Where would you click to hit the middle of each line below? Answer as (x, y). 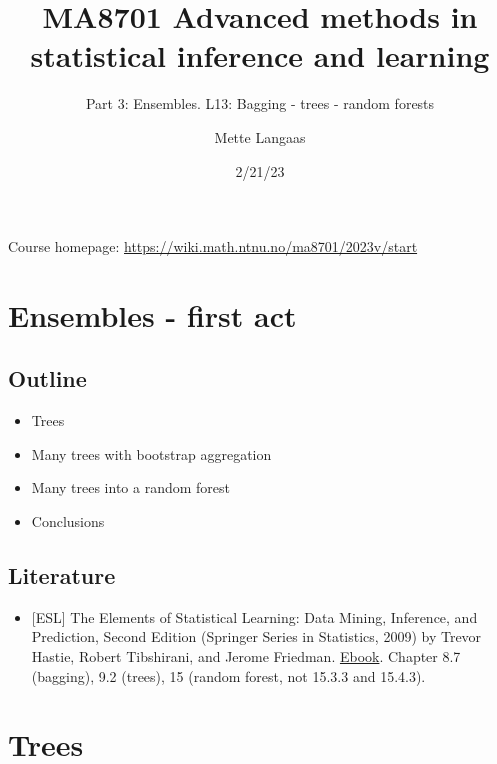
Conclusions (68, 521)
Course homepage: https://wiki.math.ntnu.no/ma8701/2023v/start (213, 246)
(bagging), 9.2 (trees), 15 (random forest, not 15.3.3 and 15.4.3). (228, 675)
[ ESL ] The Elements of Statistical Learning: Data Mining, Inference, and (254, 616)
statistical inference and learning (260, 55)
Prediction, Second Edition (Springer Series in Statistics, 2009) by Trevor (256, 636)
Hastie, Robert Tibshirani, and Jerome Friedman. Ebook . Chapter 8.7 (246, 656)
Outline (47, 378)
